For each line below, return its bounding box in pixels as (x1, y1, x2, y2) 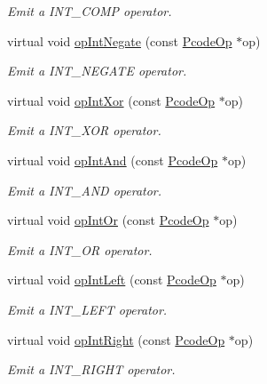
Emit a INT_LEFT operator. (7, 300, 168, 318)
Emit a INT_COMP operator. (7, 2, 172, 20)
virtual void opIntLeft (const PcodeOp (7, 270, 216, 289)
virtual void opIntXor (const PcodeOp (7, 91, 216, 109)
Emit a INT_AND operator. (7, 180, 162, 199)
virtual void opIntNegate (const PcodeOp (7, 31, 232, 50)
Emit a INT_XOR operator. (7, 121, 161, 140)
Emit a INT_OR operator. (7, 240, 153, 259)
